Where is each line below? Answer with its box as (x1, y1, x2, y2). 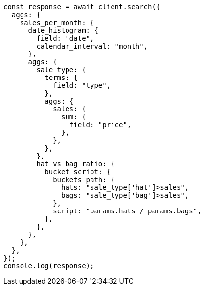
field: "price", (69, 121, 132, 129)
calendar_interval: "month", (36, 42, 148, 50)
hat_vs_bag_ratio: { (36, 160, 115, 168)
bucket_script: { (45, 168, 111, 176)
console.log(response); (3, 262, 94, 270)
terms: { (45, 74, 78, 81)
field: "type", (53, 81, 111, 89)
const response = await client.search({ (3, 3, 160, 11)
